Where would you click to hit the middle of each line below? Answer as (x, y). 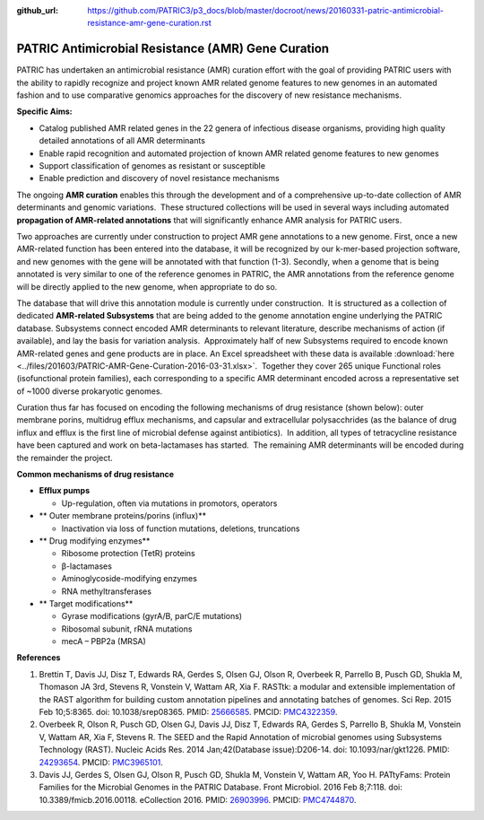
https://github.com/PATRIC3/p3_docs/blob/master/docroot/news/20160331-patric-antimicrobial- (265, 10)
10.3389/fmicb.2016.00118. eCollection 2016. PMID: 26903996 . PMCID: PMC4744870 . (198, 799)
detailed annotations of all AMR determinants (122, 141)
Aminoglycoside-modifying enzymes (129, 579)
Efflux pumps (64, 491)
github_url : (37, 10)
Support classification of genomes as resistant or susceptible (152, 166)
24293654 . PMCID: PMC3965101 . (101, 762)
